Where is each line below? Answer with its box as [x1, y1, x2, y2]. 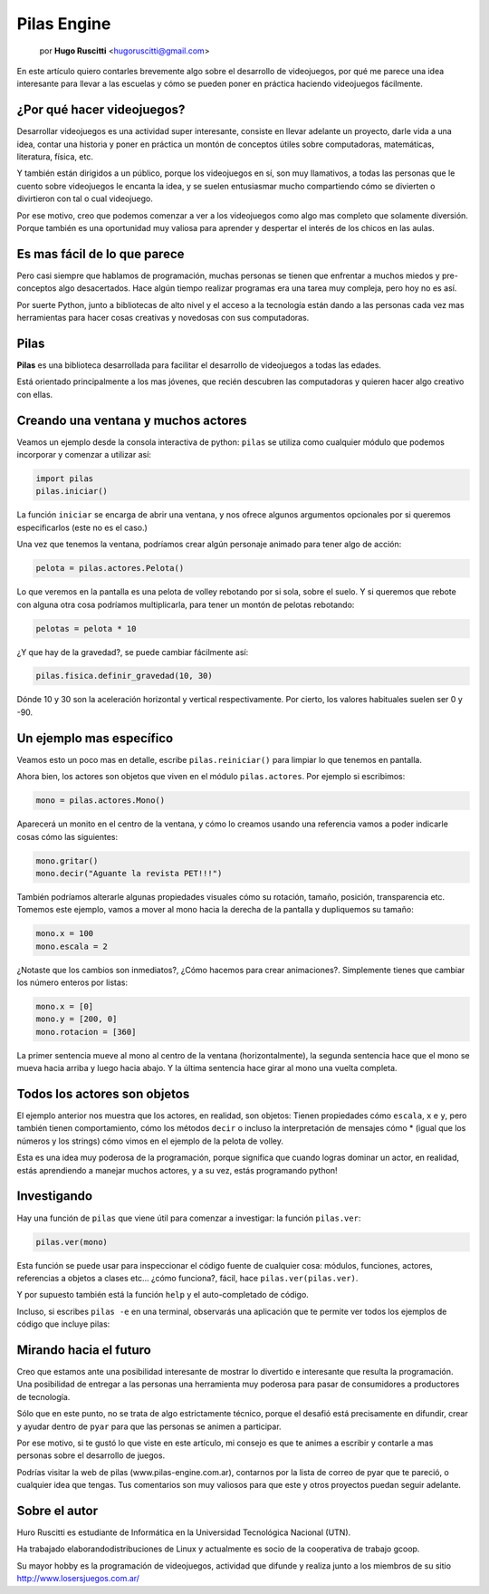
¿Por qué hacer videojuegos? [16, 102, 186, 118]
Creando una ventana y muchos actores [16, 412, 248, 428]
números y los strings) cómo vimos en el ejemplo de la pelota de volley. [16, 1135, 284, 1146]
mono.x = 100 [35, 929, 94, 939]
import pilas [35, 474, 94, 484]
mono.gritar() [35, 855, 99, 865]
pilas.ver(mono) [35, 1237, 109, 1247]
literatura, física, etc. [16, 151, 94, 162]
